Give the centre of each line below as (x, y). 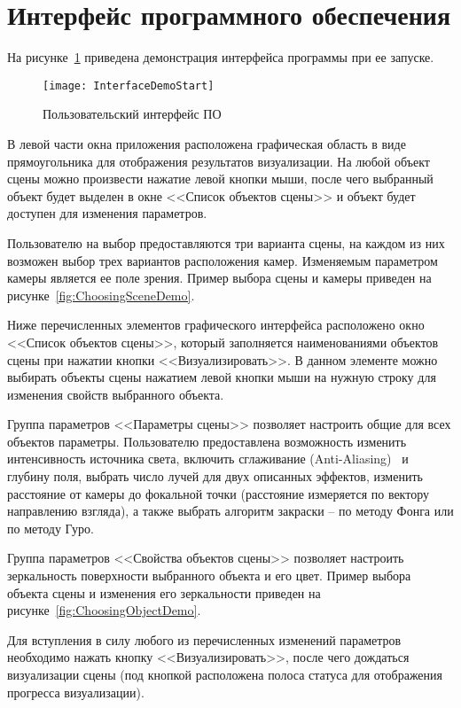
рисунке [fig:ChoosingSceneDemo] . (101, 295)
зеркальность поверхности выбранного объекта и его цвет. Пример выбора (209, 576)
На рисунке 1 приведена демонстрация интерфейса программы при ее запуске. (221, 57)
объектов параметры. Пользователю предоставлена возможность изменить (207, 441)
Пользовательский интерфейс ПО (132, 114)
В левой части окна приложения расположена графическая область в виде (207, 143)
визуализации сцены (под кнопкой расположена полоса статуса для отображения (225, 674)
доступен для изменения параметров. (107, 213)
